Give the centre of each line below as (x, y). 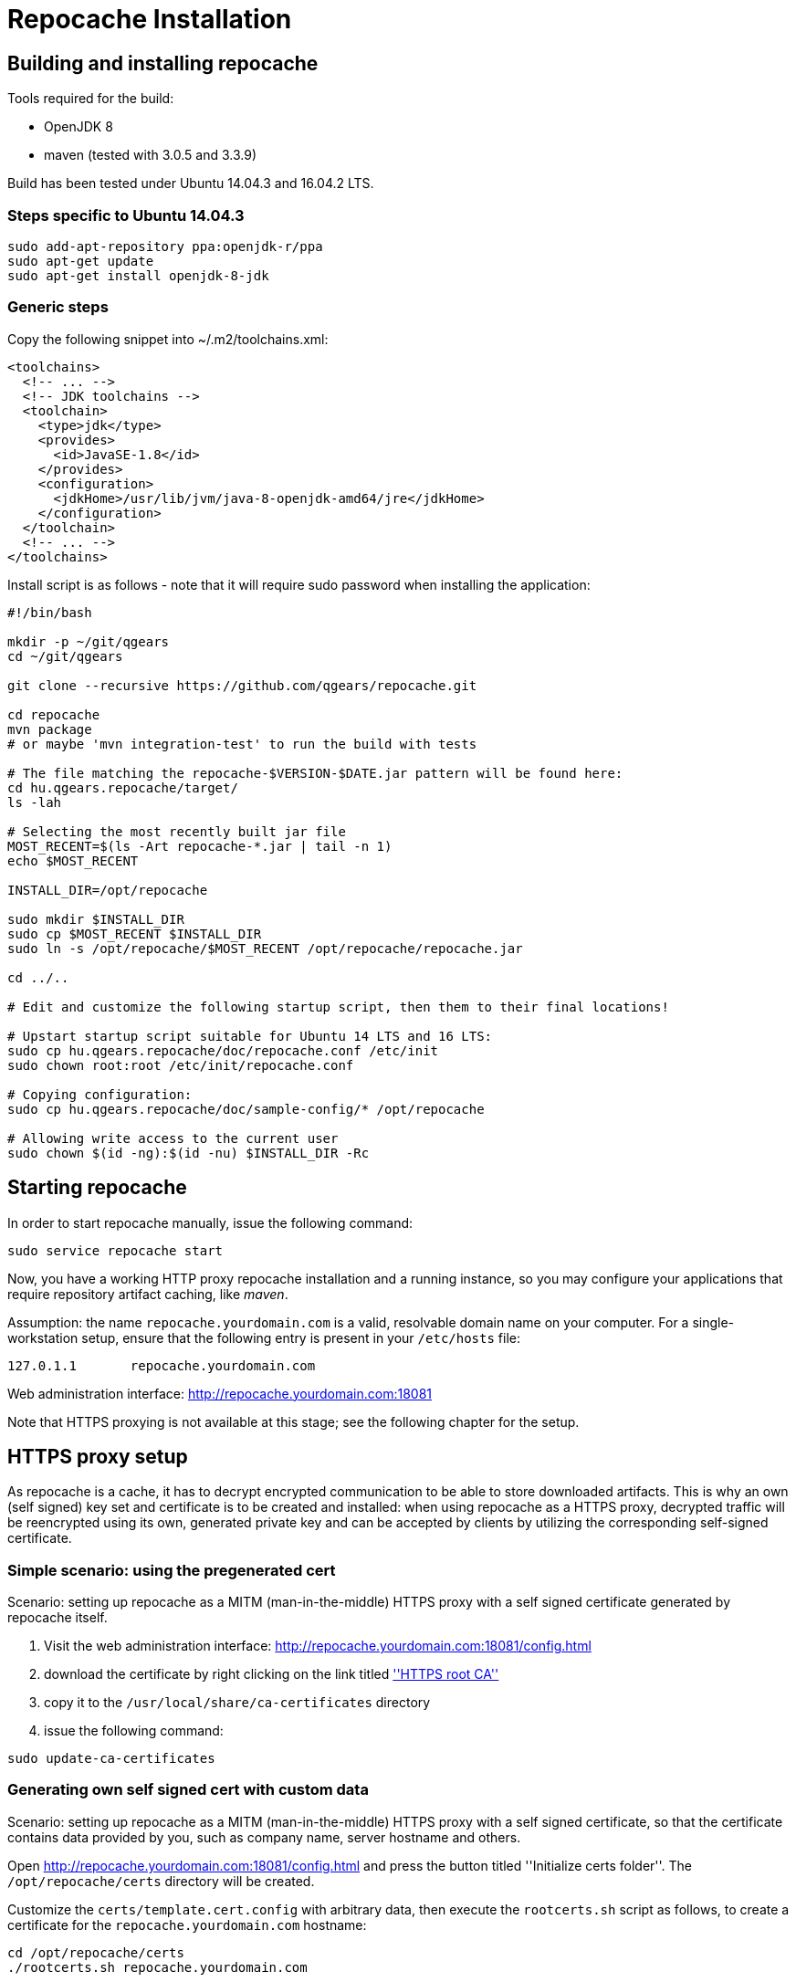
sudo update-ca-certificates (111, 1759)
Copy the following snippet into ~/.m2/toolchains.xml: (168, 339)
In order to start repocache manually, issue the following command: (210, 1222)
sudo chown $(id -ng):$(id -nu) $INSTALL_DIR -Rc (189, 1153)
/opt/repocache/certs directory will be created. (161, 1881)
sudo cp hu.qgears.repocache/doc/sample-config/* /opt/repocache (246, 1109)
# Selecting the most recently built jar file (177, 831)
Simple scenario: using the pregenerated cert (172, 1570)
